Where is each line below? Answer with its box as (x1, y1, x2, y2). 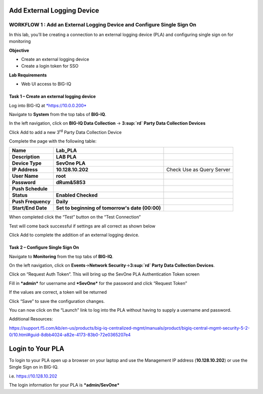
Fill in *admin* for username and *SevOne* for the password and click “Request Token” (9, 280, 188, 286)
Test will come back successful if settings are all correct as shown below (9, 223, 156, 229)
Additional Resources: (9, 316, 53, 322)
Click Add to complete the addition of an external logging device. (9, 232, 140, 238)
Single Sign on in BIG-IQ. (9, 364, 58, 370)
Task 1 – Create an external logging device (9, 94, 96, 99)
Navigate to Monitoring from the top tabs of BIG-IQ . (9, 253, 114, 259)
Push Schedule (12, 186, 48, 192)
